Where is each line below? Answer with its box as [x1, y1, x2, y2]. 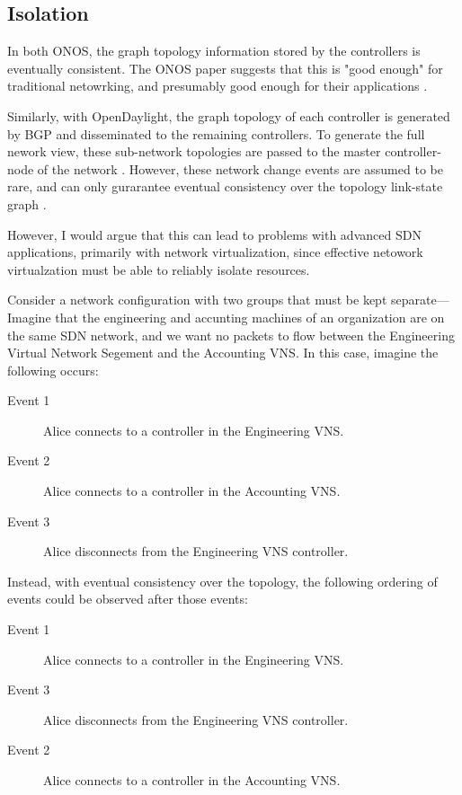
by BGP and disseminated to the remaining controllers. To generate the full [7, 124, 425, 143]
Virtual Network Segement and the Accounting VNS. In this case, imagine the [7, 343, 439, 362]
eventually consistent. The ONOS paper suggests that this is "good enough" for [7, 58, 443, 77]
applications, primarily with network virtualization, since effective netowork [7, 243, 423, 261]
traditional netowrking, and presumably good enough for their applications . [7, 76, 428, 95]
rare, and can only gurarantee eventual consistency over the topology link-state [7, 177, 443, 196]
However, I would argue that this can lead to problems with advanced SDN [7, 225, 422, 243]
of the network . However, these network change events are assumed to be [37, 159, 443, 178]
